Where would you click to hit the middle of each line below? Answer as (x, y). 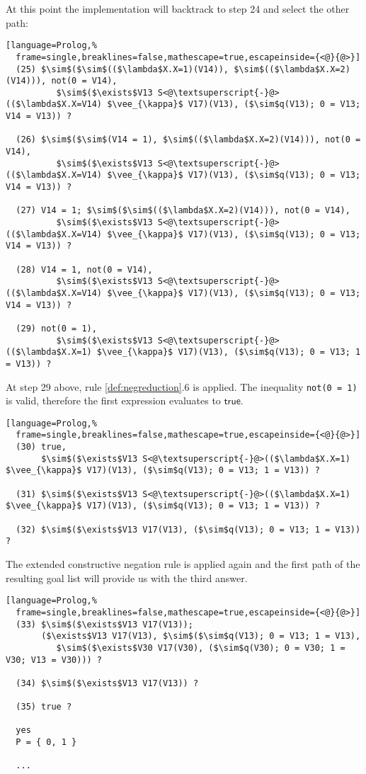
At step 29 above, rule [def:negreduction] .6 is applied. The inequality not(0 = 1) (182, 386)
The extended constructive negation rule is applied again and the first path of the (183, 564)
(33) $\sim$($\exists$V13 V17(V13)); (104, 624)
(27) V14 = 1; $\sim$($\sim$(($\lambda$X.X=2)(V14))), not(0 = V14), (183, 211)
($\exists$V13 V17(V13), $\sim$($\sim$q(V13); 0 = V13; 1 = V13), (201, 636)
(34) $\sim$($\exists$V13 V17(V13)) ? (107, 683)
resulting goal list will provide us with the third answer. (127, 577)
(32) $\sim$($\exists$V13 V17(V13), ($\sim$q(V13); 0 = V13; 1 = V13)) (188, 529)
